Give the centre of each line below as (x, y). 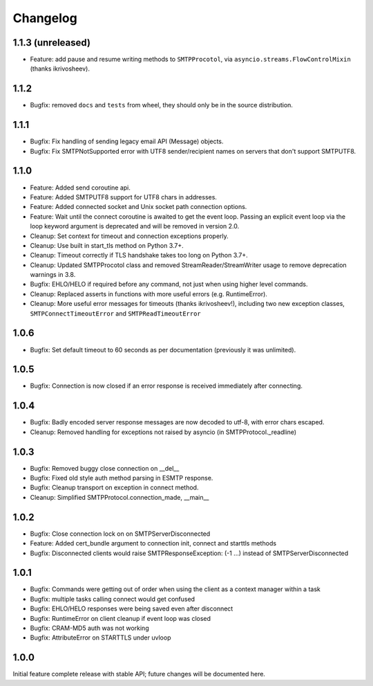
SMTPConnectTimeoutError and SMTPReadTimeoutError (116, 313)
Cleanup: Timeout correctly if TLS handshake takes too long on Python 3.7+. (139, 255)
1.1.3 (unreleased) (52, 43)
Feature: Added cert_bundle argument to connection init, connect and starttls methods (153, 543)
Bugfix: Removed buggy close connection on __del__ (105, 468)
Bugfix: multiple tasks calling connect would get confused (113, 599)
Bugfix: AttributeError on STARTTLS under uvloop (101, 638)
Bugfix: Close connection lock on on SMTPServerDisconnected (120, 534)
